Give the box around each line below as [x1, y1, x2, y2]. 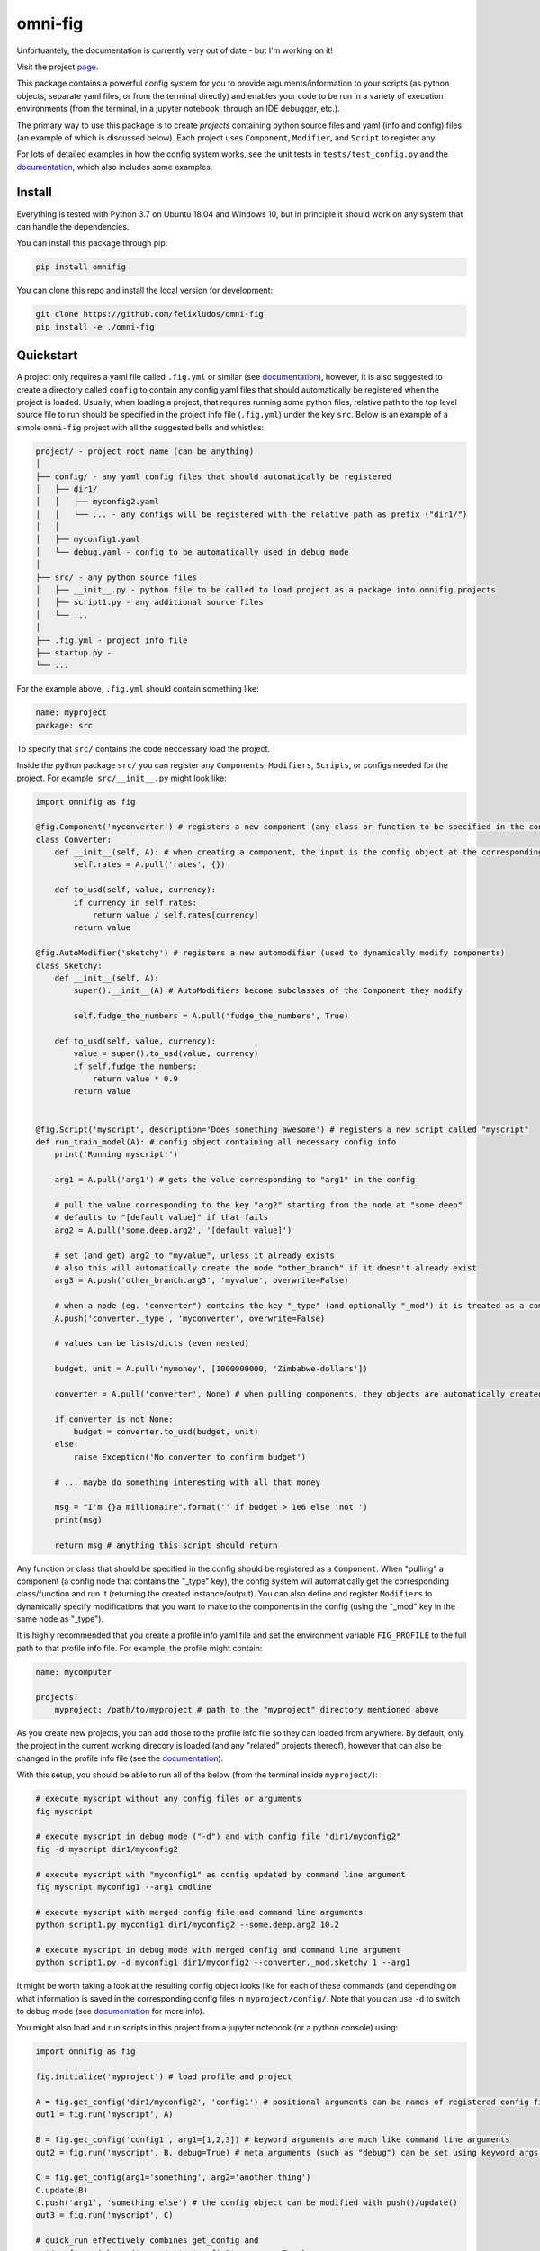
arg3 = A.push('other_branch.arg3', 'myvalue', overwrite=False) [54, 1275, 349, 1286]
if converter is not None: [54, 1414, 175, 1424]
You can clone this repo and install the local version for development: [16, 285, 274, 296]
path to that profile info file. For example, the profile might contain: [16, 1642, 263, 1653]
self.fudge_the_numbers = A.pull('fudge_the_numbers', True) [73, 1011, 349, 1021]
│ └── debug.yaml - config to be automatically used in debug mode [35, 547, 349, 557]
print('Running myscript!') [54, 1149, 179, 1160]
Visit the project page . [16, 61, 99, 72]
